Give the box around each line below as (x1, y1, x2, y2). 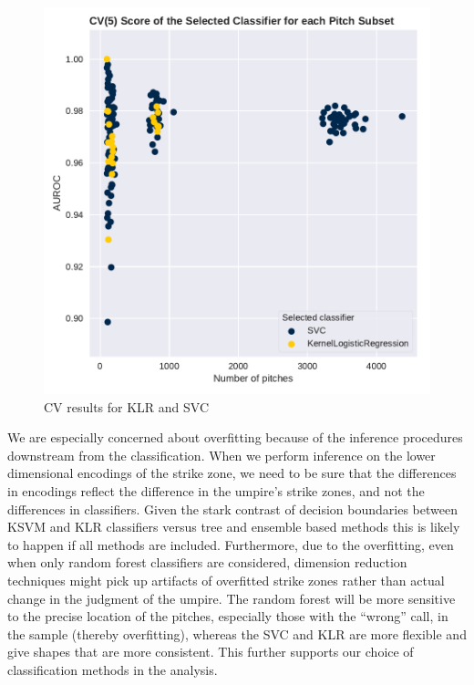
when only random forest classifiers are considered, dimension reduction (7, 553, 407, 572)
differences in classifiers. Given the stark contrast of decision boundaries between (7, 499, 458, 518)
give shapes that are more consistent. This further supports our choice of (7, 642, 414, 661)
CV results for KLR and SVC (44, 397, 210, 416)
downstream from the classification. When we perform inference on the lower (7, 445, 436, 464)
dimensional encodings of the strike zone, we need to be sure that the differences (7, 463, 457, 483)
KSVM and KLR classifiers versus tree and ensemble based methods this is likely (7, 517, 460, 536)
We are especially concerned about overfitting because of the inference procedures (7, 428, 463, 447)
